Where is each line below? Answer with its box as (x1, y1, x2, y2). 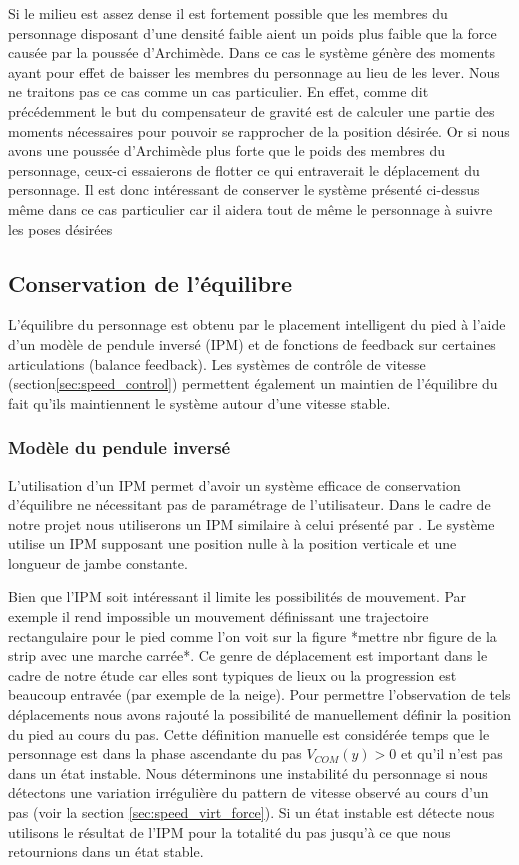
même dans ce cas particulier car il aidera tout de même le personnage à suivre (8, 198, 493, 219)
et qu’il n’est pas (401, 743, 503, 764)
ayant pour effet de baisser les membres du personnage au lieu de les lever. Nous (8, 61, 500, 82)
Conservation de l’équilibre (8, 267, 292, 298)
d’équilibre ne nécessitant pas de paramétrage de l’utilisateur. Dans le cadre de (8, 494, 491, 515)
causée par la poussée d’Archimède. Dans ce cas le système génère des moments (8, 42, 495, 63)
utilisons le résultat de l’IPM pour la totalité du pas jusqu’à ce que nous (8, 821, 451, 842)
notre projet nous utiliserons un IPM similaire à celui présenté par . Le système (8, 513, 495, 534)
